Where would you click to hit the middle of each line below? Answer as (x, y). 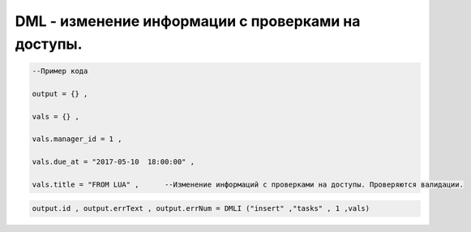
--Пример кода (60, 71)
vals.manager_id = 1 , (77, 139)
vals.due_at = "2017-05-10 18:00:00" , (113, 162)
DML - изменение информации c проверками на (188, 21)
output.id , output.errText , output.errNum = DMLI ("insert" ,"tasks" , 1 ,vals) (201, 208)
